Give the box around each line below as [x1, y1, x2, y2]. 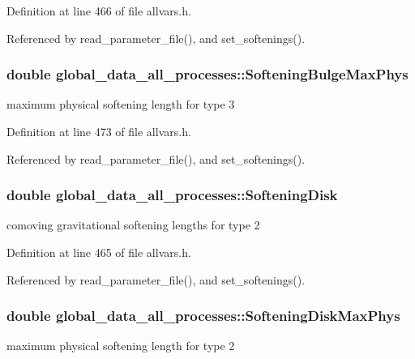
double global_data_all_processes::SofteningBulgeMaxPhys [6, 64, 409, 84]
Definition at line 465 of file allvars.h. [6, 244, 191, 260]
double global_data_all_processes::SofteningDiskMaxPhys [6, 306, 400, 326]
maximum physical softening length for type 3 [6, 96, 235, 113]
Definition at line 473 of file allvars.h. [6, 123, 191, 139]
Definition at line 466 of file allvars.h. [6, 2, 191, 19]
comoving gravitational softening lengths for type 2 [6, 216, 260, 233]
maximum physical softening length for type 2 [6, 337, 235, 354]
